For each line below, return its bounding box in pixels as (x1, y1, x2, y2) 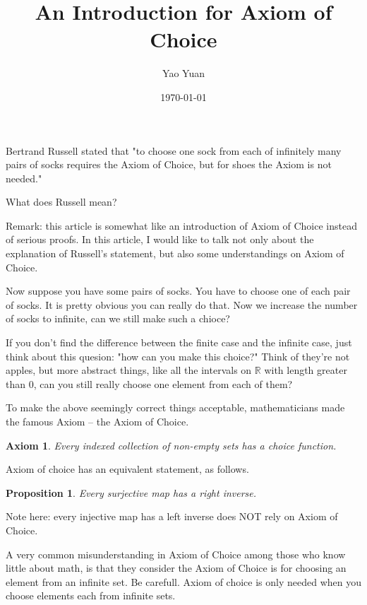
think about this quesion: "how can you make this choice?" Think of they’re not (6, 348, 350, 363)
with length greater (264, 363, 347, 377)
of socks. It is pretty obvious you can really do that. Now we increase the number (6, 297, 358, 312)
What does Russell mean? (6, 194, 117, 209)
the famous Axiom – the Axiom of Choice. (6, 414, 189, 428)
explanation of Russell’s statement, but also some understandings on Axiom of (6, 246, 344, 261)
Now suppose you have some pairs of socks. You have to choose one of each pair (6, 283, 351, 298)
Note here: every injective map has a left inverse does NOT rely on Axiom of (6, 509, 338, 524)
